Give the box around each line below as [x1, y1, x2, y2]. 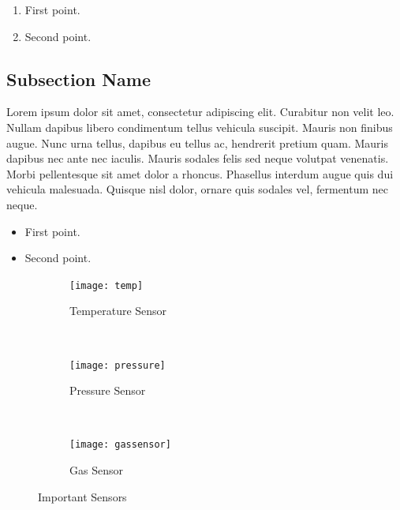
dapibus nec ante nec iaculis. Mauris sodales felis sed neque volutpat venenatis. [6, 150, 389, 167]
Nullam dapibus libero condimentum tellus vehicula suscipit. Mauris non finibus [6, 118, 393, 135]
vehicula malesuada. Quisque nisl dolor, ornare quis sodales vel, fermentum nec [6, 181, 389, 197]
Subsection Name [6, 66, 151, 91]
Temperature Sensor [69, 302, 167, 319]
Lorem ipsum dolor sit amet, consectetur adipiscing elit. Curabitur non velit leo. [6, 103, 394, 120]
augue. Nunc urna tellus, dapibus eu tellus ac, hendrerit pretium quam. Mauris [6, 134, 388, 151]
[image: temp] [69, 279, 144, 291]
